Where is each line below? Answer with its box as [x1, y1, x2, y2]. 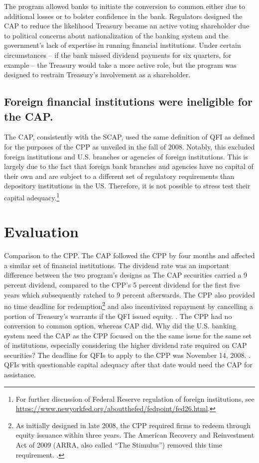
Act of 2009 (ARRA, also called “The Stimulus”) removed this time [15, 440, 222, 450]
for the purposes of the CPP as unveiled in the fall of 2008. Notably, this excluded [4, 141, 255, 152]
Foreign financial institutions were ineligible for [4, 94, 253, 109]
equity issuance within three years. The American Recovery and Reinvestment [15, 430, 255, 440]
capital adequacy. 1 [4, 190, 60, 202]
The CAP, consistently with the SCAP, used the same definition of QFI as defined [4, 132, 255, 142]
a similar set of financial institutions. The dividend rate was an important [4, 260, 230, 270]
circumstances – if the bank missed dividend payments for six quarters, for [4, 49, 232, 60]
